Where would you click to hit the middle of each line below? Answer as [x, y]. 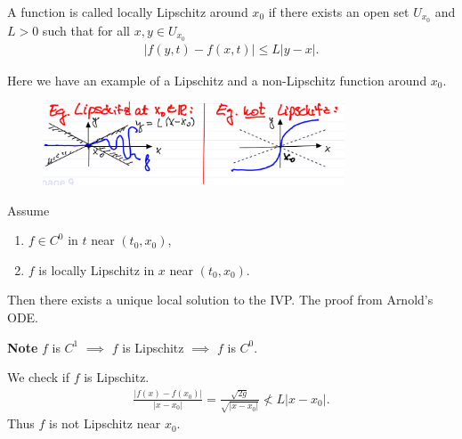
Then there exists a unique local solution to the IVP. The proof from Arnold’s [220, 300]
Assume [28, 210]
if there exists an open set [339, 12]
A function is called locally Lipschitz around [128, 12]
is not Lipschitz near [105, 423]
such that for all [86, 30]
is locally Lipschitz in [97, 269]
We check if [38, 377]
